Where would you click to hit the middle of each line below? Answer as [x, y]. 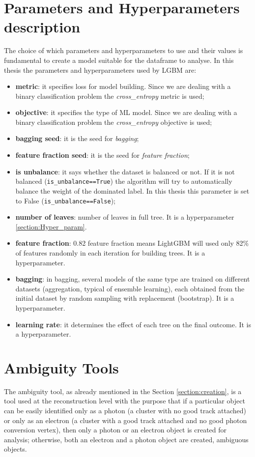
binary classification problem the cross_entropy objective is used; [114, 122]
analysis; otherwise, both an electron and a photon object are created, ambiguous [126, 439]
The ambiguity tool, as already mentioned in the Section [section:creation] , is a [123, 391]
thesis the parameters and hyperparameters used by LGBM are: [100, 70]
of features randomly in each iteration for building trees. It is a [110, 252]
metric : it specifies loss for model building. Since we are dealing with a [123, 86]
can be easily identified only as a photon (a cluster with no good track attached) [125, 410]
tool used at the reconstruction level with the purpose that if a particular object [125, 401]
